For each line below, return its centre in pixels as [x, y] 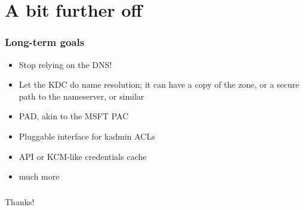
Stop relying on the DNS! [65, 64]
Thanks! [20, 201]
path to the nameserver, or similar [82, 96]
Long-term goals [45, 42]
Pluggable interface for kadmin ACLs [87, 136]
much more [39, 176]
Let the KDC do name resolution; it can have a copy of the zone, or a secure [159, 84]
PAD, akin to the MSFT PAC [73, 116]
